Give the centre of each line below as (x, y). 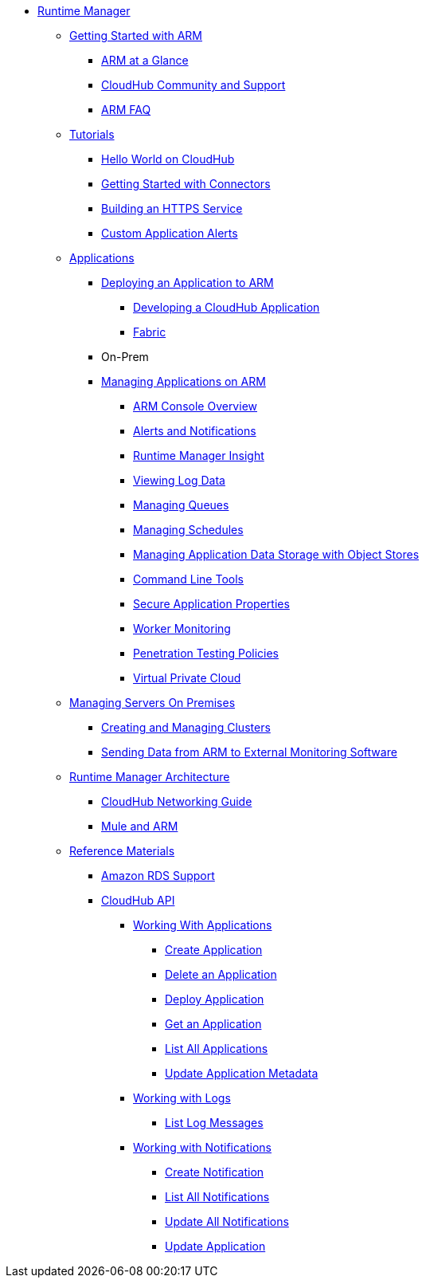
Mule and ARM (140, 826)
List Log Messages (214, 1123)
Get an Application (213, 1024)
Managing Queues (181, 505)
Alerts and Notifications (195, 431)
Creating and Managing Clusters (186, 727)
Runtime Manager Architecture (150, 777)
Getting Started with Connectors (186, 184)
